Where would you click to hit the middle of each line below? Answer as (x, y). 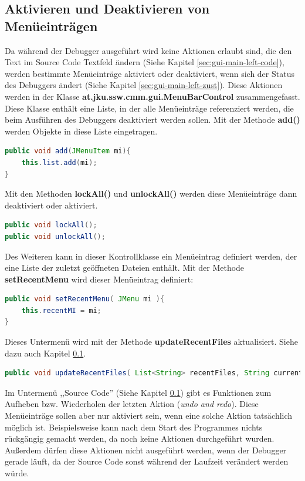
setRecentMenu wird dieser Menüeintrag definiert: (99, 279)
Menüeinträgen (51, 26)
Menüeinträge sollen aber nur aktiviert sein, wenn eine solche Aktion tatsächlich (149, 416)
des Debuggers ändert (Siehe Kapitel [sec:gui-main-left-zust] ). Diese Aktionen (144, 85)
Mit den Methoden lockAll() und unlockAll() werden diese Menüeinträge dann (151, 194)
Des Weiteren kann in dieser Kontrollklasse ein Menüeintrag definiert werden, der (151, 256)
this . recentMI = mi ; (61, 310)
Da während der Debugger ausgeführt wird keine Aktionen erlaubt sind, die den (148, 50)
